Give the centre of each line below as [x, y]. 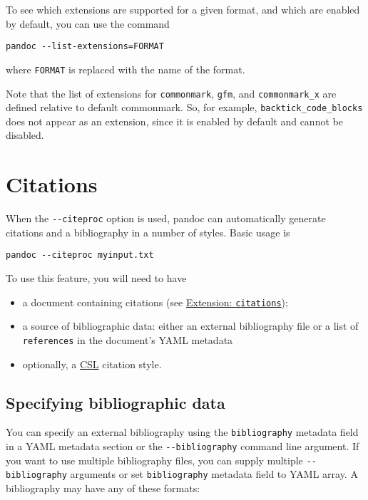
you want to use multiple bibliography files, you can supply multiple [154, 460]
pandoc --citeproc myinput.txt [80, 255]
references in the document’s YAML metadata [128, 339]
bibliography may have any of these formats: [103, 488]
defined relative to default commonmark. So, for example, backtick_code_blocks [184, 107]
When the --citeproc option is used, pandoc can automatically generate [166, 218]
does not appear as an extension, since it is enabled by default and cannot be [174, 121]
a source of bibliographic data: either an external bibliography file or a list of [190, 326]
